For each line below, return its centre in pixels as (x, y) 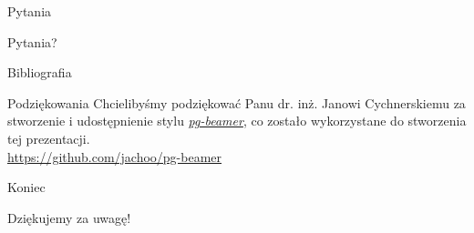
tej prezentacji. (49, 138)
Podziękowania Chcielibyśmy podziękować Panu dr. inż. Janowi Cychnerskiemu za (237, 102)
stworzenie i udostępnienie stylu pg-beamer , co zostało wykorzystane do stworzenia (237, 121)
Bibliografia (40, 72)
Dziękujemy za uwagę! (69, 217)
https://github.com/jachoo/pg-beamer (115, 156)
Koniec (26, 187)
